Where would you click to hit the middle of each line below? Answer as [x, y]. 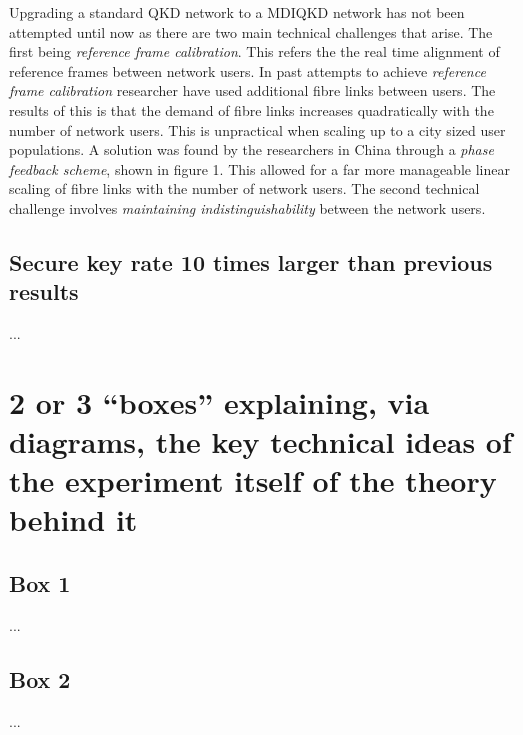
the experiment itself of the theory [253, 480]
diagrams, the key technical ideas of [260, 441]
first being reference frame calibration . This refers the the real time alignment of [254, 51]
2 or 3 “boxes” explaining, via [219, 401]
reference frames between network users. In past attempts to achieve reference [247, 70]
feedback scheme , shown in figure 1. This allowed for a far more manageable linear [259, 168]
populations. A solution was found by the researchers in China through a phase [251, 149]
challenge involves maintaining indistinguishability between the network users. [247, 207]
